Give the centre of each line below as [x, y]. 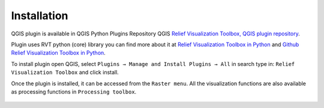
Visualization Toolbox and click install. [65, 73]
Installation [40, 16]
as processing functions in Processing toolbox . [74, 91]
